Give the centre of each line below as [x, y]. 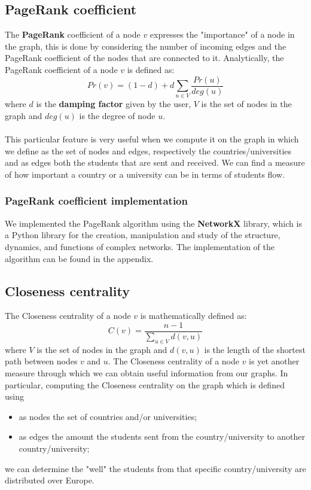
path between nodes [41, 361]
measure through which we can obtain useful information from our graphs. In [147, 372]
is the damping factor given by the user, [114, 104]
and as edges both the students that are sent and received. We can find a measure [155, 162]
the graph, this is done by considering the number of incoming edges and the [146, 46]
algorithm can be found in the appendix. [79, 258]
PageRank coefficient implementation [96, 201]
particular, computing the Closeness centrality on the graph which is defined [145, 384]
